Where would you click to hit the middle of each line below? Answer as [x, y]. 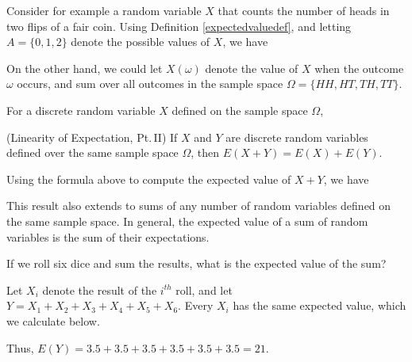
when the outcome [359, 68]
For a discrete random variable [81, 110]
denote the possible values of [141, 42]
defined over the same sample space [92, 152]
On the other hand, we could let [85, 68]
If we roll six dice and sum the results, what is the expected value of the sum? [196, 263]
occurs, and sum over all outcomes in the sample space [150, 84]
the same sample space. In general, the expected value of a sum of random [187, 221]
